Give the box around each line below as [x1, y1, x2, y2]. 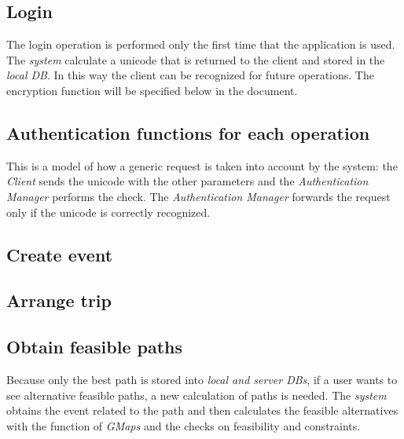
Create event [6, 242, 113, 266]
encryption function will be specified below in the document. [6, 82, 298, 98]
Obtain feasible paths [6, 335, 182, 359]
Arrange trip [6, 288, 112, 313]
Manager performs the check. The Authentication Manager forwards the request [6, 188, 391, 204]
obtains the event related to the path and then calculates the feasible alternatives [6, 402, 398, 419]
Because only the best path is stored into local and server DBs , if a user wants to [6, 371, 398, 387]
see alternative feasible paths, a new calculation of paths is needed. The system [6, 386, 387, 403]
